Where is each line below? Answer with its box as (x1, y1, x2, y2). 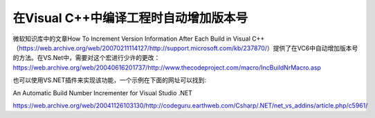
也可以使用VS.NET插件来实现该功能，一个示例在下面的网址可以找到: (12, 76, 207, 84)
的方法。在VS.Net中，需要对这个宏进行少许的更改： (12, 54, 161, 62)
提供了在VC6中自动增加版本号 (273, 43, 358, 52)
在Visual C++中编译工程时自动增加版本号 (12, 10, 248, 26)
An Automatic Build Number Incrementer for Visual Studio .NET (12, 88, 193, 97)
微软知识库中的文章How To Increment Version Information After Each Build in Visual (12, 35, 250, 43)
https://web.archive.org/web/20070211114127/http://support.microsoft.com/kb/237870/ (19, 43, 268, 52)
